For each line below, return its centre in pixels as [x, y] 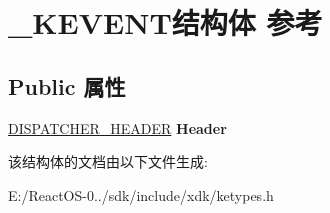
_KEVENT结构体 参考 [165, 22]
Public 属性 [67, 85]
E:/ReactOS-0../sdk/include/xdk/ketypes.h [141, 194]
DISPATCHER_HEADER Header [117, 127]
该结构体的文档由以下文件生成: [108, 161]
